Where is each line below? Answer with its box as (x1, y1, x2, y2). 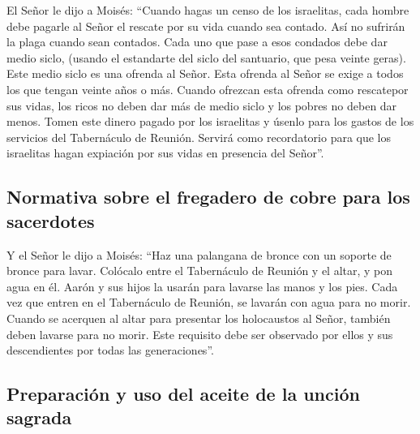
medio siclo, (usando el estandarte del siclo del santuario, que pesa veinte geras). (6, 49, 406, 66)
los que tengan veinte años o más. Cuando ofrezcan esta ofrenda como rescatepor (6, 80, 409, 97)
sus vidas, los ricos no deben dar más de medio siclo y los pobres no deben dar (6, 97, 397, 114)
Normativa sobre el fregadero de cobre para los (6, 184, 410, 209)
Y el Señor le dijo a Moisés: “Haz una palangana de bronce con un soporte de (6, 246, 392, 263)
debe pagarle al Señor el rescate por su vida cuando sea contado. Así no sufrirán (6, 17, 405, 34)
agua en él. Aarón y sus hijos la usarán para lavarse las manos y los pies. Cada (6, 277, 398, 294)
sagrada (6, 405, 72, 430)
